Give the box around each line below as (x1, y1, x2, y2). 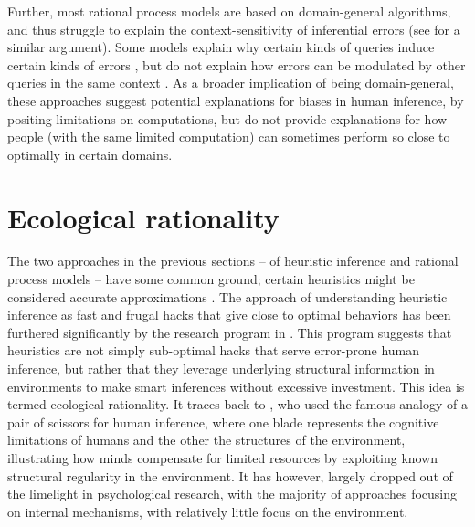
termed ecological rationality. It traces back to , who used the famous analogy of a (7, 395, 468, 414)
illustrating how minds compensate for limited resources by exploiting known (7, 448, 438, 467)
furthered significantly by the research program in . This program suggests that (7, 322, 452, 342)
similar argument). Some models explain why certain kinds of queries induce (7, 37, 435, 57)
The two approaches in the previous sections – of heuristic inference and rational (7, 251, 459, 270)
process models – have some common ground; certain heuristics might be (7, 269, 415, 289)
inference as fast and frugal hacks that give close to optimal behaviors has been (7, 305, 451, 324)
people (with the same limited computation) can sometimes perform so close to (7, 127, 450, 146)
